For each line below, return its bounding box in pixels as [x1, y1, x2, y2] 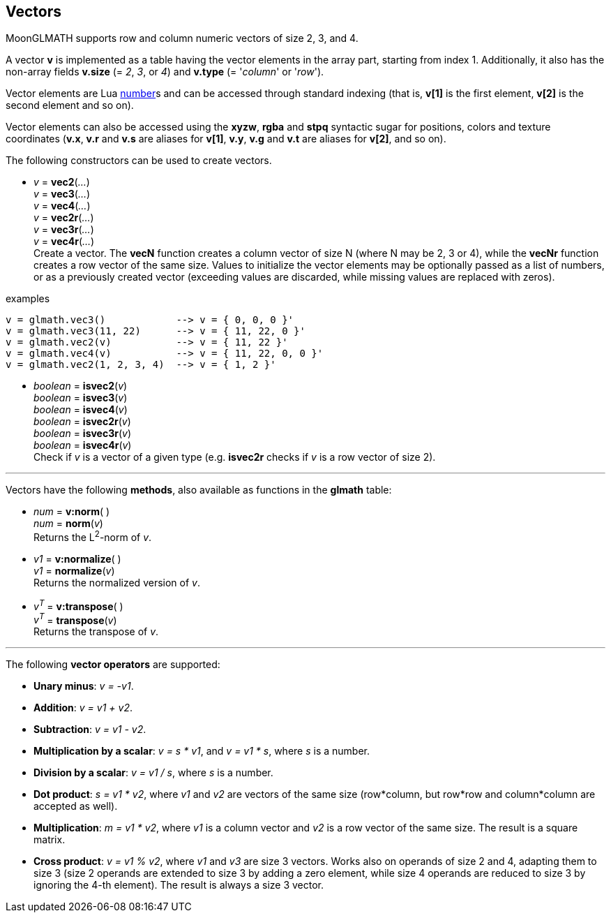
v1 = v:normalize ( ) [33, 553, 121, 565]
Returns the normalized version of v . [33, 577, 200, 589]
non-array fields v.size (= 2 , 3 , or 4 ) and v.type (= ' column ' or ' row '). [6, 66, 324, 78]
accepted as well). [33, 800, 118, 813]
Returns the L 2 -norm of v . [33, 529, 152, 544]
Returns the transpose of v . [33, 625, 159, 638]
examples [6, 293, 50, 305]
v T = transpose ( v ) [33, 612, 117, 626]
